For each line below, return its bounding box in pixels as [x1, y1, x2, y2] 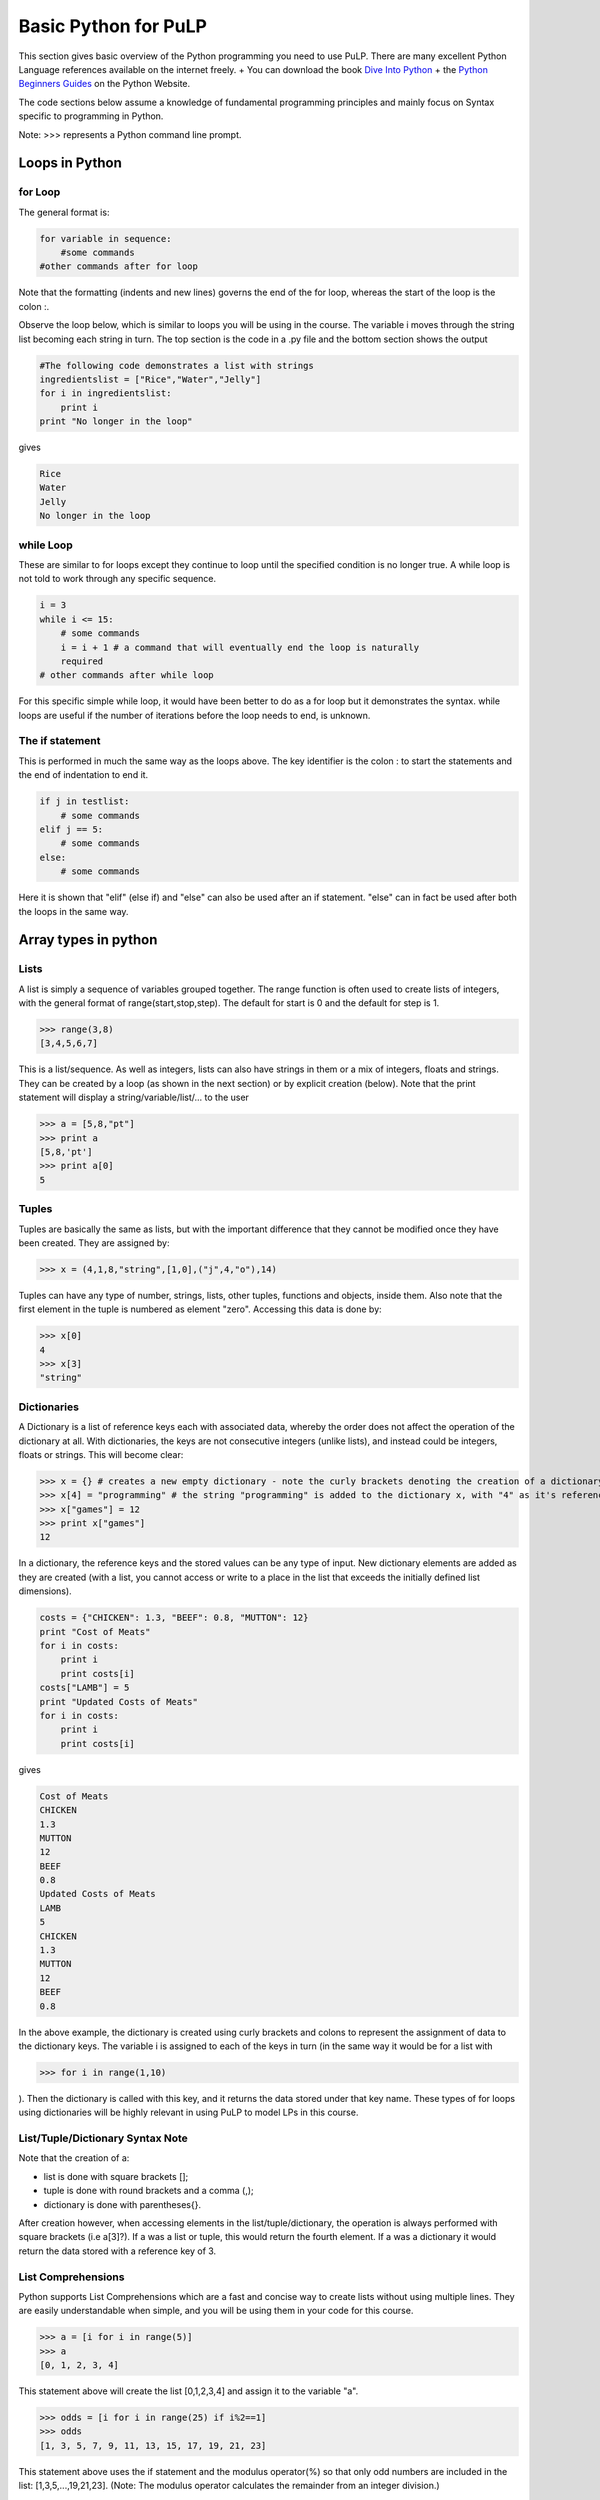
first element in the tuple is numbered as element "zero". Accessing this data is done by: [18, 1303, 382, 1315]
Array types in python [18, 931, 158, 949]
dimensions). [18, 1585, 72, 1597]
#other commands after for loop [39, 261, 199, 272]
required [60, 655, 104, 667]
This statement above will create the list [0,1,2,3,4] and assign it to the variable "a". [18, 2385, 359, 2397]
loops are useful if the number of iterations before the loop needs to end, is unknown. [18, 709, 371, 721]
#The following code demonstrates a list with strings [39, 360, 314, 371]
